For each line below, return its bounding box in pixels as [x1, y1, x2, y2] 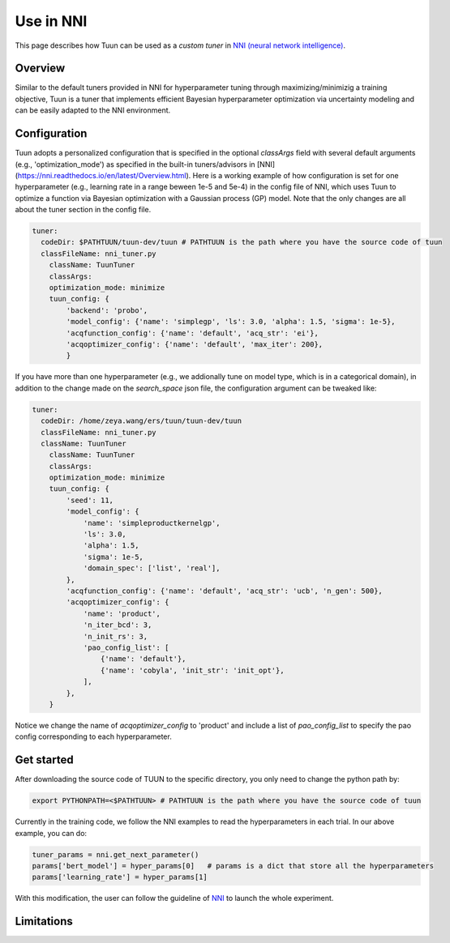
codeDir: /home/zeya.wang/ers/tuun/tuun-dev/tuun [41, 416, 242, 425]
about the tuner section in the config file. [15, 205, 152, 215]
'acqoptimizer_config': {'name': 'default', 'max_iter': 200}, [66, 339, 324, 348]
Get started [15, 753, 74, 767]
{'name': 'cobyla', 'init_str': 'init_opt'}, [100, 665, 285, 675]
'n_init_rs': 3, [83, 632, 148, 641]
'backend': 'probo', [66, 305, 148, 315]
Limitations [15, 915, 73, 928]
